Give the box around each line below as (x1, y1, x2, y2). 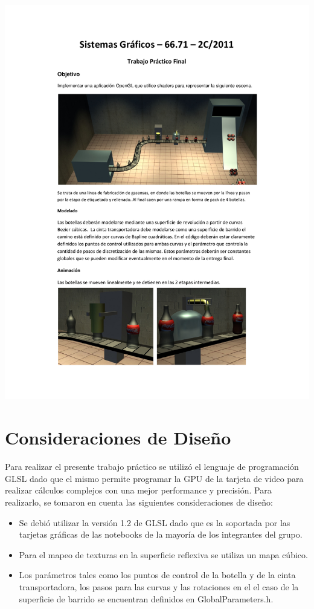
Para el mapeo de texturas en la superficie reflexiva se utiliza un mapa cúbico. (19, 548, 308, 561)
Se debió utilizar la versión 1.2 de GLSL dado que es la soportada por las (19, 516, 290, 529)
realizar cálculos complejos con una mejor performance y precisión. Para (5, 484, 272, 497)
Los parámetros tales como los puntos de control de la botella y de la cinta (19, 568, 296, 581)
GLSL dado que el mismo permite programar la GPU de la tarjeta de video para (5, 472, 304, 484)
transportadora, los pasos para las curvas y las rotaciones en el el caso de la (19, 580, 299, 593)
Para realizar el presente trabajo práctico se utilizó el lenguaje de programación (5, 460, 299, 473)
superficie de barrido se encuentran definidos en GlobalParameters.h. (19, 592, 274, 605)
